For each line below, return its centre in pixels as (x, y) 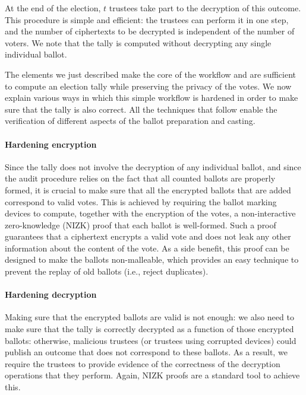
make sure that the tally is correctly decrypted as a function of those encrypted (149, 329)
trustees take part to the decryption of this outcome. (205, 8)
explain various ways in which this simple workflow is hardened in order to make (152, 98)
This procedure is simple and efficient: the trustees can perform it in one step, (147, 19)
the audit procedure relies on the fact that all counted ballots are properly (140, 178)
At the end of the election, (53, 8)
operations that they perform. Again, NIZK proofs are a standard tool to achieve (152, 375)
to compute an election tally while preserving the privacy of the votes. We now (148, 86)
